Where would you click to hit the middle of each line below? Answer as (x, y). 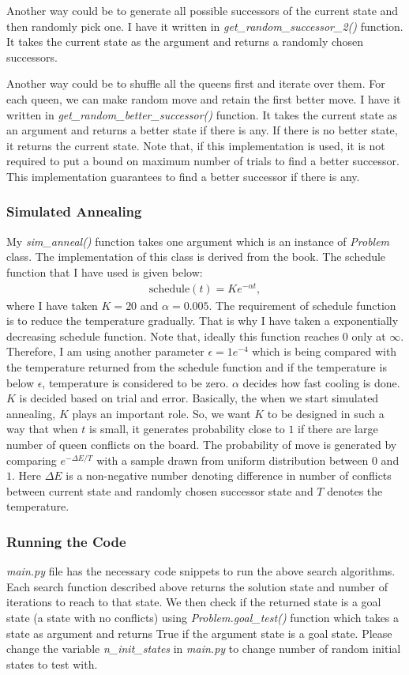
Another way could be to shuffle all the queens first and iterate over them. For (196, 83)
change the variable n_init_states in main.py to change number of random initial (204, 649)
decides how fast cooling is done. (321, 382)
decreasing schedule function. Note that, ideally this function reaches (173, 336)
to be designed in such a (326, 413)
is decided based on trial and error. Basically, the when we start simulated (199, 398)
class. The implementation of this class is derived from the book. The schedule (196, 256)
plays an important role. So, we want (161, 413)
